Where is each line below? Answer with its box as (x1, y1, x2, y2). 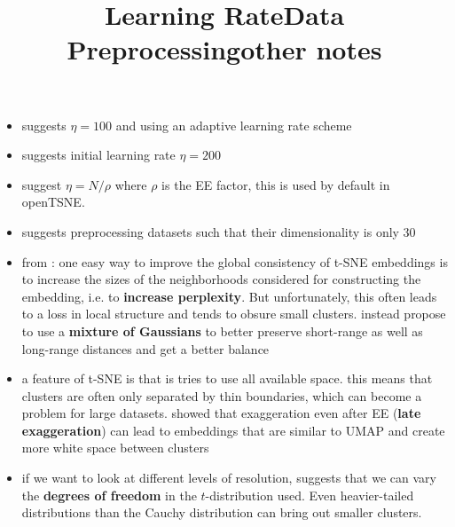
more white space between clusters (21, 438, 209, 457)
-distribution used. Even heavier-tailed (205, 485, 414, 504)
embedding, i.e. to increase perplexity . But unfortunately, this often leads (21, 287, 437, 305)
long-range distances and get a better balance (21, 339, 270, 358)
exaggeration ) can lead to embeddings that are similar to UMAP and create (21, 421, 445, 439)
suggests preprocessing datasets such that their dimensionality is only (21, 222, 399, 240)
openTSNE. (21, 193, 85, 211)
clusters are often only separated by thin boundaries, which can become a (21, 386, 422, 405)
